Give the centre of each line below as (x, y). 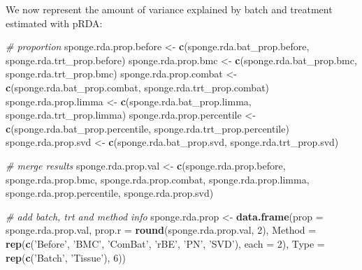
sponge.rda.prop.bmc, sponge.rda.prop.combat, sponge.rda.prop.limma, (158, 179)
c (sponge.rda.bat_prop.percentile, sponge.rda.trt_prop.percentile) (147, 128)
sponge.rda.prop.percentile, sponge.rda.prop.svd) (110, 193)
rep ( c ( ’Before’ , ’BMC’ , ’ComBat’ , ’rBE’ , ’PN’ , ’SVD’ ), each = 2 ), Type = (165, 243)
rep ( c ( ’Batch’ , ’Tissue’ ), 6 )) (66, 257)
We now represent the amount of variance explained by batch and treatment (169, 9)
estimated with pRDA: (54, 23)
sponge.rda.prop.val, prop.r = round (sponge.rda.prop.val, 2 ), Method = (161, 230)
